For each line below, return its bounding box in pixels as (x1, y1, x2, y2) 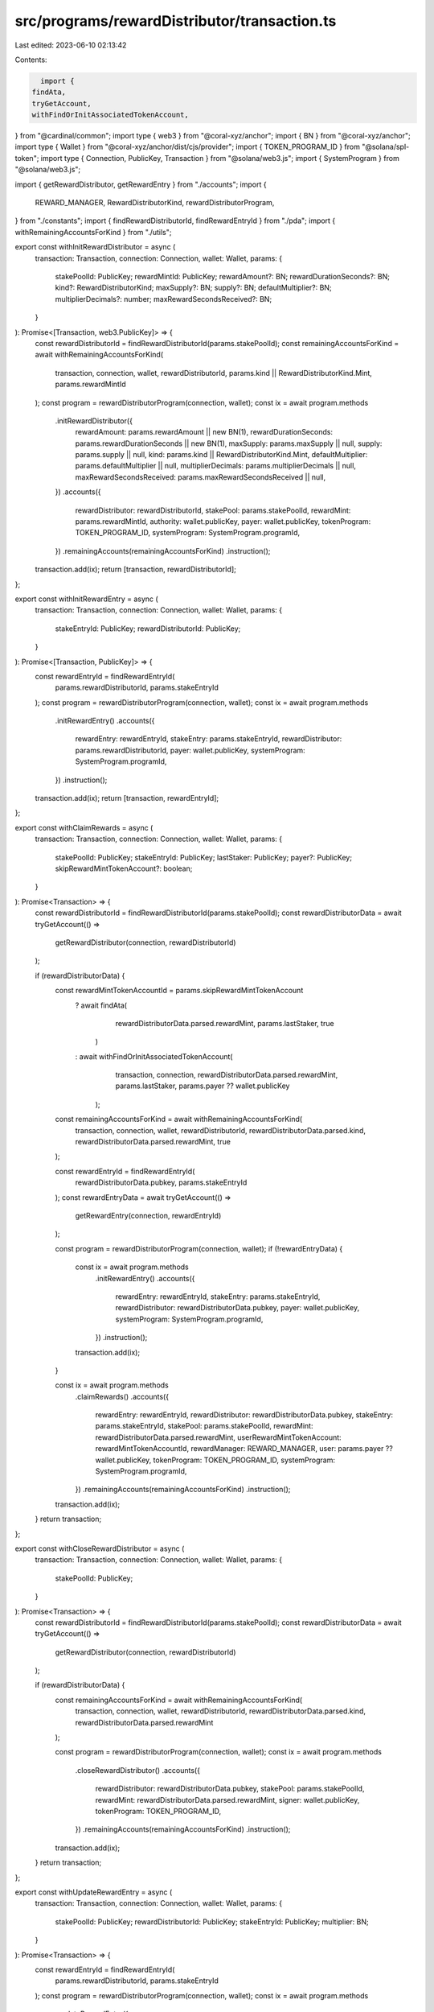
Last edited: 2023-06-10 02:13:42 (14, 40, 127, 50)
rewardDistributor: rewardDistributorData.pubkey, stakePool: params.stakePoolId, (95, 1783, 365, 1794)
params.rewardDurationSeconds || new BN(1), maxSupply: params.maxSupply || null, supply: (75, 439, 383, 448)
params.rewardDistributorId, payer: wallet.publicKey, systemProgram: (75, 745, 305, 755)
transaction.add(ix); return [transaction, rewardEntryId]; (35, 794, 219, 803)
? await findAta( (75, 1000, 128, 1010)
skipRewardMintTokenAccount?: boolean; (55, 864, 193, 873)
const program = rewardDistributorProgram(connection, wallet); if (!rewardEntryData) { (55, 1243, 343, 1253)
